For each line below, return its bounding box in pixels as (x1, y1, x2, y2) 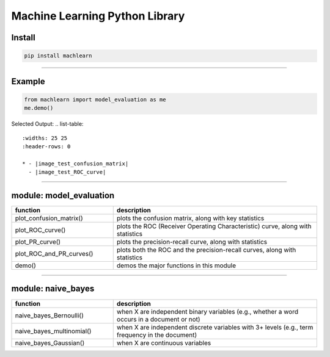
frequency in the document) (116, 330, 197, 339)
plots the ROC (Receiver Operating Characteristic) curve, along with (116, 222, 312, 230)
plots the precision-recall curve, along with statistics (116, 237, 268, 246)
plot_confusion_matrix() (15, 214, 83, 222)
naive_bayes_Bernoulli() (15, 311, 84, 320)
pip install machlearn (24, 52, 92, 59)
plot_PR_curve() (15, 237, 61, 246)
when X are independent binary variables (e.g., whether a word (116, 307, 299, 316)
